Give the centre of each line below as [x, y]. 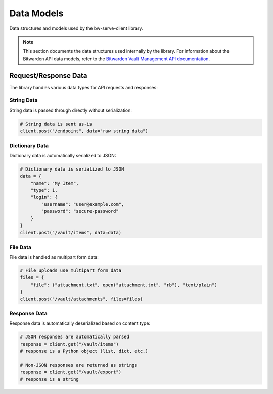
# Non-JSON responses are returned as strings [79, 365]
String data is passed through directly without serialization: [71, 110]
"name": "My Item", [55, 183]
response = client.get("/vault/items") [69, 344]
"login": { [44, 197]
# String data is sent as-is [56, 124]
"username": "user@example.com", [83, 204]
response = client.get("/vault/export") [71, 372]
